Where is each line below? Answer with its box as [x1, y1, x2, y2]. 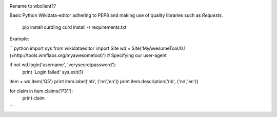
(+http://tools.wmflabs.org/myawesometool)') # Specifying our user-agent [9, 52, 167, 59]
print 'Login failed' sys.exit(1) [22, 69, 84, 75]
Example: [9, 36, 29, 42]
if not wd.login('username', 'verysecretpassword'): [9, 62, 116, 68]
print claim [22, 95, 45, 101]
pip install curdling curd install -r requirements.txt [22, 24, 127, 30]
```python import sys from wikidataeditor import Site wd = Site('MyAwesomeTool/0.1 [9, 45, 186, 51]
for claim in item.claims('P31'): [9, 88, 73, 94]
